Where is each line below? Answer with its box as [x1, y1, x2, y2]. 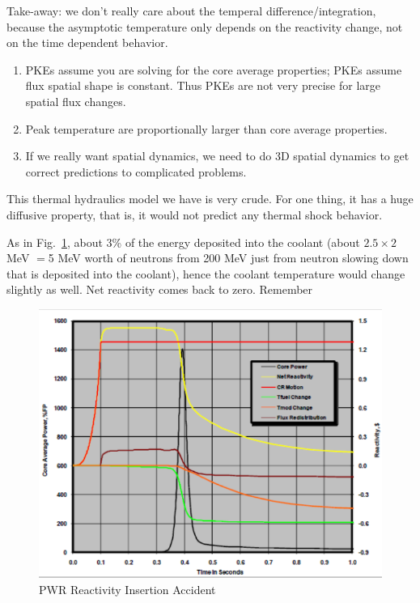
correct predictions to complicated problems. [25, 163, 247, 180]
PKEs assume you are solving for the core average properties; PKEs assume [25, 61, 402, 78]
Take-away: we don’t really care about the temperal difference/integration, [6, 2, 376, 19]
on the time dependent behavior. [6, 34, 168, 51]
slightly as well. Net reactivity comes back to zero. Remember [6, 281, 313, 298]
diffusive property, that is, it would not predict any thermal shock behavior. [6, 206, 383, 223]
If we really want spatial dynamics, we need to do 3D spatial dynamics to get [25, 147, 409, 164]
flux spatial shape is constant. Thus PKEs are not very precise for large [25, 77, 381, 94]
